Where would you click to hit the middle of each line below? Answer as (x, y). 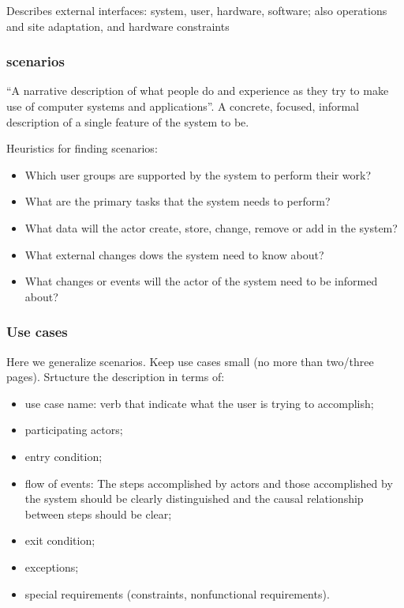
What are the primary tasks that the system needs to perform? (178, 201)
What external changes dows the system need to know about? (174, 254)
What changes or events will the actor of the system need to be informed (201, 281)
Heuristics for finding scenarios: (82, 148)
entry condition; (64, 456)
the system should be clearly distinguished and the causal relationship (194, 498)
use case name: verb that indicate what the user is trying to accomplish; (199, 403)
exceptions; (52, 566)
